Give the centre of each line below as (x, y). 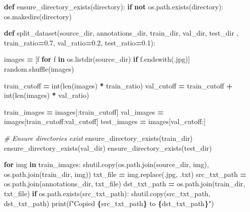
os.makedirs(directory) (38, 16)
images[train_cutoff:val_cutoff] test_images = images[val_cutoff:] (105, 121)
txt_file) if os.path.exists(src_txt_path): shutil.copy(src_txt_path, (107, 193)
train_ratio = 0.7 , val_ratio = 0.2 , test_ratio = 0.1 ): (80, 42)
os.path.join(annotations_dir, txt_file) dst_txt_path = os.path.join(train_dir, (125, 184)
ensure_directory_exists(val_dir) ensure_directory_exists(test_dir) (108, 148)
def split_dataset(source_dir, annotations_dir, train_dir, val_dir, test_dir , (121, 33)
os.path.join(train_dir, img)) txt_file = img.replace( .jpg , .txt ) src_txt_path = (125, 174)
